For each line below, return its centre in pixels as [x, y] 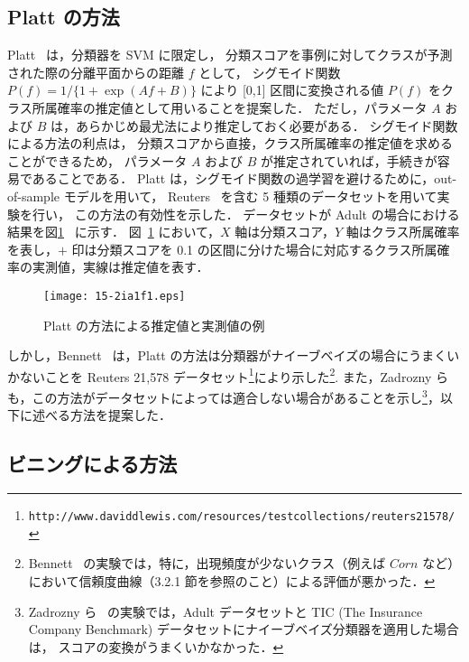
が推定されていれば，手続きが [349, 160]
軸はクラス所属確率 [403, 232]
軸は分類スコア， [285, 232]
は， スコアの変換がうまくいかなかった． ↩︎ [156, 646]
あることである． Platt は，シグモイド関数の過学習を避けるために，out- [244, 178]
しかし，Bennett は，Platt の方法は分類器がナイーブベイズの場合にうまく [227, 355]
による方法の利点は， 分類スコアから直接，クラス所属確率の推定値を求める [230, 143]
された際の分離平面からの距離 [96, 72]
